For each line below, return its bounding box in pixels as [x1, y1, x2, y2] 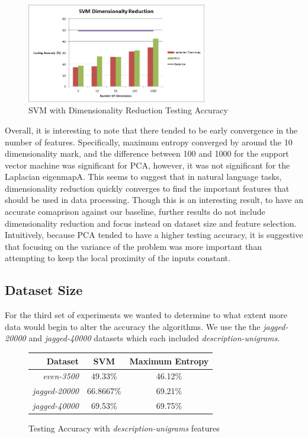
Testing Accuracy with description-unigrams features [28, 422, 220, 434]
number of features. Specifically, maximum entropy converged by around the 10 [5, 135, 293, 148]
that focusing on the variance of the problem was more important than [5, 240, 262, 252]
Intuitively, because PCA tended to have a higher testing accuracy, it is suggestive [5, 228, 303, 241]
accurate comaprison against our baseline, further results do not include [5, 205, 265, 218]
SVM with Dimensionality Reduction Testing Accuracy [28, 104, 228, 116]
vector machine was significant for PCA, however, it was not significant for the [5, 158, 290, 171]
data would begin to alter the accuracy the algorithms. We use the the [5, 320, 261, 332]
